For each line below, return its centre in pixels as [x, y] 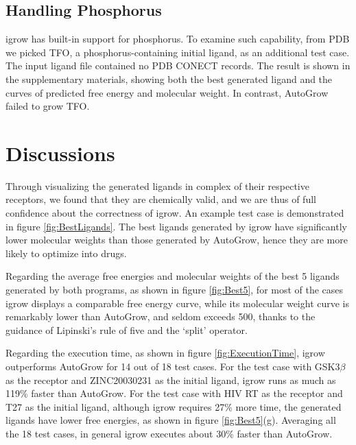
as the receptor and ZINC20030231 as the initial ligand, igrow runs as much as [171, 380]
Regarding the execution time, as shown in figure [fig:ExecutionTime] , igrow [165, 353]
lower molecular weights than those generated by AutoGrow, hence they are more [177, 240]
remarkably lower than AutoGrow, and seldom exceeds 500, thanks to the [161, 316]
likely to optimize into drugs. [66, 253]
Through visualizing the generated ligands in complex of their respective [157, 185]
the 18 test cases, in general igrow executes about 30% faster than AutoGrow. [169, 433]
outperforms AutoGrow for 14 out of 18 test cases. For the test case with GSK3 [173, 366]
